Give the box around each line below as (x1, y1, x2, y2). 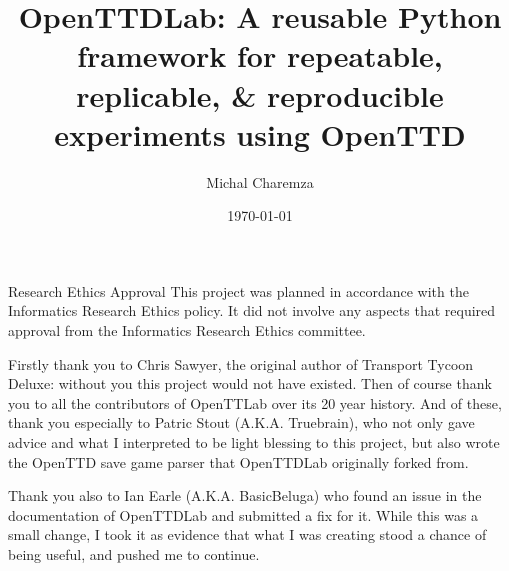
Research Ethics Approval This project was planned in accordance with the (8, 280, 469, 301)
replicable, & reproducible (76, 74, 444, 115)
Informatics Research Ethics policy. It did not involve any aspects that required (8, 300, 496, 321)
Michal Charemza (206, 171, 314, 192)
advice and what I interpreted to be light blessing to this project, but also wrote (8, 432, 500, 453)
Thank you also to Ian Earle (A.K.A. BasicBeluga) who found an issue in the (8, 485, 482, 506)
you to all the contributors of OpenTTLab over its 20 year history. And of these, (8, 392, 502, 413)
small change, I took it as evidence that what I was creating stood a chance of (8, 524, 487, 545)
